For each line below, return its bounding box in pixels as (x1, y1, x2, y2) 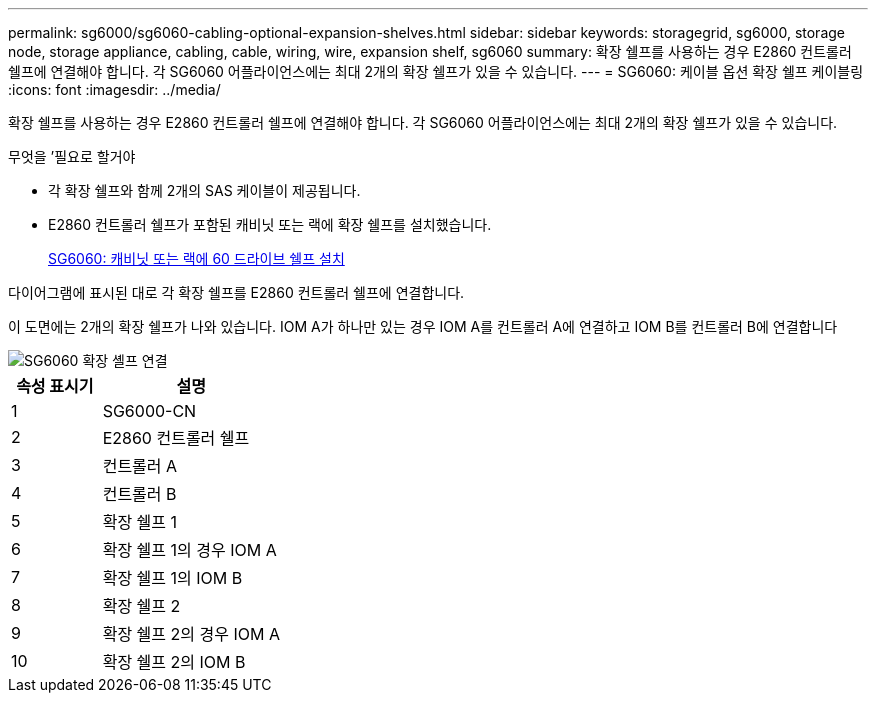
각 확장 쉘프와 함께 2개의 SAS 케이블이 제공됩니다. (48, 182, 361, 199)
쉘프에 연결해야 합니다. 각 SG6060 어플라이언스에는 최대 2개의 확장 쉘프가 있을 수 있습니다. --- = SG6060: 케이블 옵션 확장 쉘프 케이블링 (8, 63, 864, 80)
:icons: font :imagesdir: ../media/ (8, 81, 221, 98)
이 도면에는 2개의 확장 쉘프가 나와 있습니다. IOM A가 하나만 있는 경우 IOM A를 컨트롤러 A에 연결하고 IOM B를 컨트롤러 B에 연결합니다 (8, 318, 838, 335)
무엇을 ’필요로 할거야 (8, 148, 136, 165)
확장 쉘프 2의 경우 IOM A (102, 624, 280, 644)
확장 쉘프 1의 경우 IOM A (102, 540, 277, 560)
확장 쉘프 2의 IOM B (102, 652, 246, 672)
